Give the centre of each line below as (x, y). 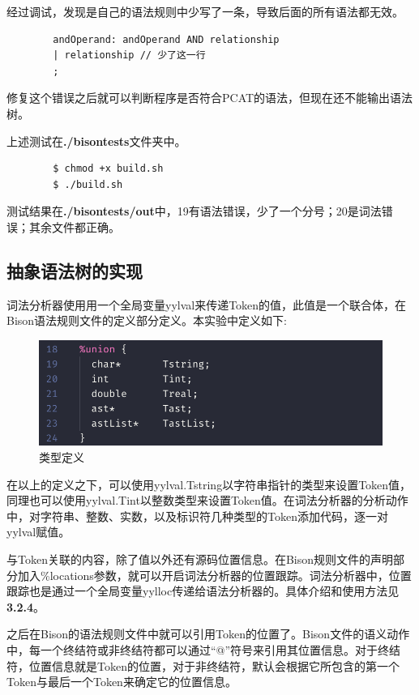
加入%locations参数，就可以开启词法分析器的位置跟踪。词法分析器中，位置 (214, 575)
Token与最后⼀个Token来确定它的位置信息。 (122, 682)
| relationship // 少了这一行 (129, 55)
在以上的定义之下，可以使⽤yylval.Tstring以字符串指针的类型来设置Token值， (209, 484)
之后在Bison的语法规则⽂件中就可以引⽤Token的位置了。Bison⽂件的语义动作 (208, 634)
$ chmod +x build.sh (108, 169)
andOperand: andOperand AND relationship (166, 39)
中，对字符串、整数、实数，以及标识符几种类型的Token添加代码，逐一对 (197, 516)
